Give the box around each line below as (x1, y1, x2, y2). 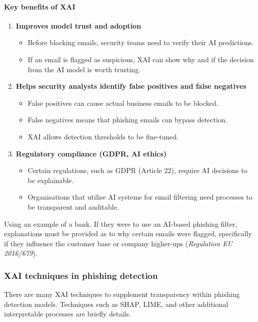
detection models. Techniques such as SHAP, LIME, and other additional (4, 298, 228, 309)
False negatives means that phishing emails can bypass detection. (27, 114, 227, 125)
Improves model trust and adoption (15, 20, 141, 31)
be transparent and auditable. (27, 201, 119, 212)
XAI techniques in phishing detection (4, 269, 158, 281)
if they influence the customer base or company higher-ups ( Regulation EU (4, 238, 233, 248)
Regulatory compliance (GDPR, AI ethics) (15, 148, 167, 158)
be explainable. (27, 175, 74, 185)
